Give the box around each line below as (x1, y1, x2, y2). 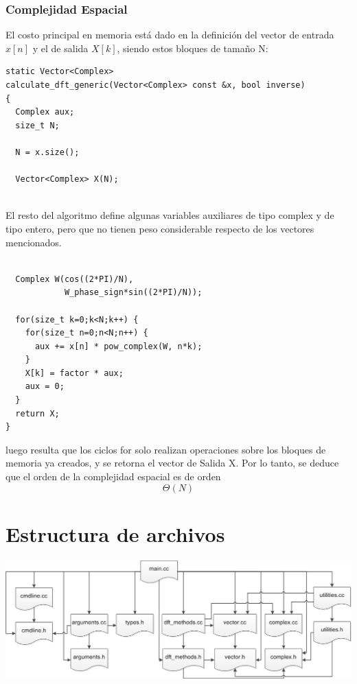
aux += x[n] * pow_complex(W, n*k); (34, 341, 203, 351)
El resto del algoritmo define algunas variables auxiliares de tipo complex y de (5, 208, 334, 222)
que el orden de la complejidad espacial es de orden (5, 469, 221, 484)
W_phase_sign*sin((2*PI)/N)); (64, 287, 203, 298)
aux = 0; (25, 381, 65, 392)
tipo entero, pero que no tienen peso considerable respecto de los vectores (5, 221, 314, 235)
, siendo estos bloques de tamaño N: (117, 40, 268, 55)
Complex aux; (15, 107, 75, 117)
